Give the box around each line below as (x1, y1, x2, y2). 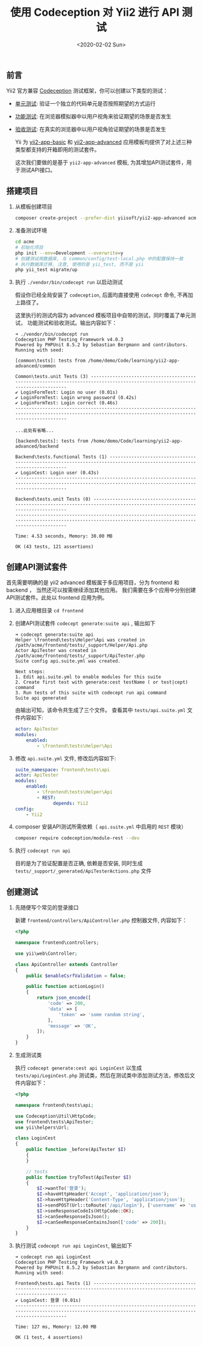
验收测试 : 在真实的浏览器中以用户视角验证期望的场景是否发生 (14, 126, 166, 133)
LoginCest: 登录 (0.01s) (21, 1298, 81, 1304)
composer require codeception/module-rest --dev (14, 835, 140, 841)
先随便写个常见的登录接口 (14, 904, 79, 911)
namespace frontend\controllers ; (14, 940, 99, 946)
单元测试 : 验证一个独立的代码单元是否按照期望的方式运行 (14, 100, 156, 107)
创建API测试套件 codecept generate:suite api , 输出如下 (14, 620, 156, 627)
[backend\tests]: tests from (14, 438, 89, 444)
